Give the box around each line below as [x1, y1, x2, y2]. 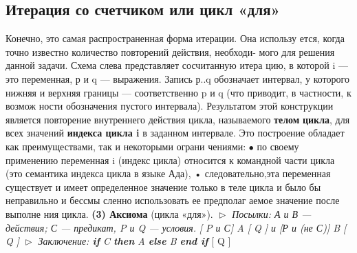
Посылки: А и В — [232, 206, 312, 221]
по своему [257, 139, 299, 153]
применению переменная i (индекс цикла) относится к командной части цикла [6, 152, 335, 167]
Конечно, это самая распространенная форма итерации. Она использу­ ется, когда [6, 31, 345, 45]
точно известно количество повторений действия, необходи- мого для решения [6, 44, 335, 59]
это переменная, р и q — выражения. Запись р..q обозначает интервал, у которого [6, 71, 349, 85]
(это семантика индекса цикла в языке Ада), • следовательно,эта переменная [6, 166, 331, 181]
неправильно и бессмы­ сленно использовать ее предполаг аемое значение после [6, 193, 340, 208]
